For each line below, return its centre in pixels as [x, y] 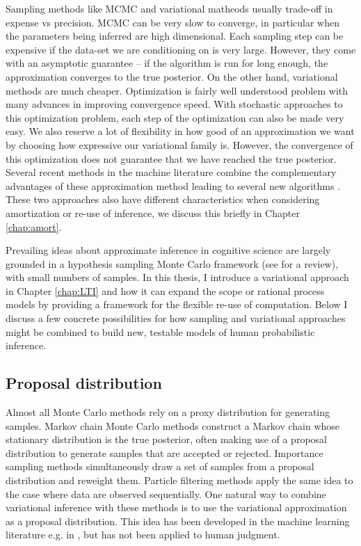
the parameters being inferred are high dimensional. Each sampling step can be [175, 36]
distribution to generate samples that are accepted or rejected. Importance [165, 452]
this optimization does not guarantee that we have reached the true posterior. [171, 158]
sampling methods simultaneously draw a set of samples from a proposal [160, 466]
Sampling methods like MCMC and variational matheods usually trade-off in [169, 8]
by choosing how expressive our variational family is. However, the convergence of [179, 144]
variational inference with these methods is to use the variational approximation [176, 507]
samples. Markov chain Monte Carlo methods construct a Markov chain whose [173, 425]
